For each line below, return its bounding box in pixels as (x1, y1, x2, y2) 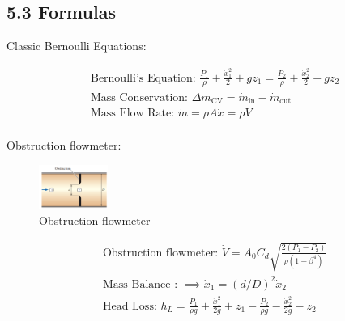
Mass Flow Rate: (90, 108, 175, 120)
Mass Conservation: (90, 91, 189, 103)
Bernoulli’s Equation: (90, 72, 196, 84)
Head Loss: (102, 300, 157, 312)
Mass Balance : (102, 278, 178, 290)
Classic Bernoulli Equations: (6, 37, 147, 54)
